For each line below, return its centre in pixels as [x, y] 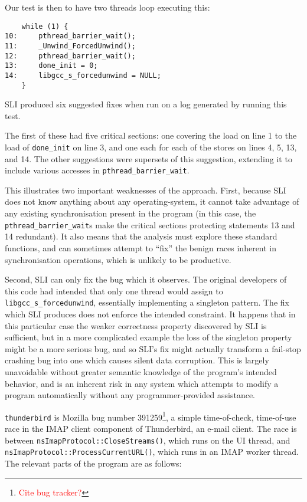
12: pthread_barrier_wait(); [70, 56]
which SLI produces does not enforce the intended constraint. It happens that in [150, 314]
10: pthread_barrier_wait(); [70, 36]
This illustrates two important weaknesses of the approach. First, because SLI [146, 190]
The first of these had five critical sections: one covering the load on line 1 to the [151, 135]
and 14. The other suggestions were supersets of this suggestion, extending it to [148, 158]
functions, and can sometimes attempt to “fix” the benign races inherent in [141, 247]
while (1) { [45, 26]
